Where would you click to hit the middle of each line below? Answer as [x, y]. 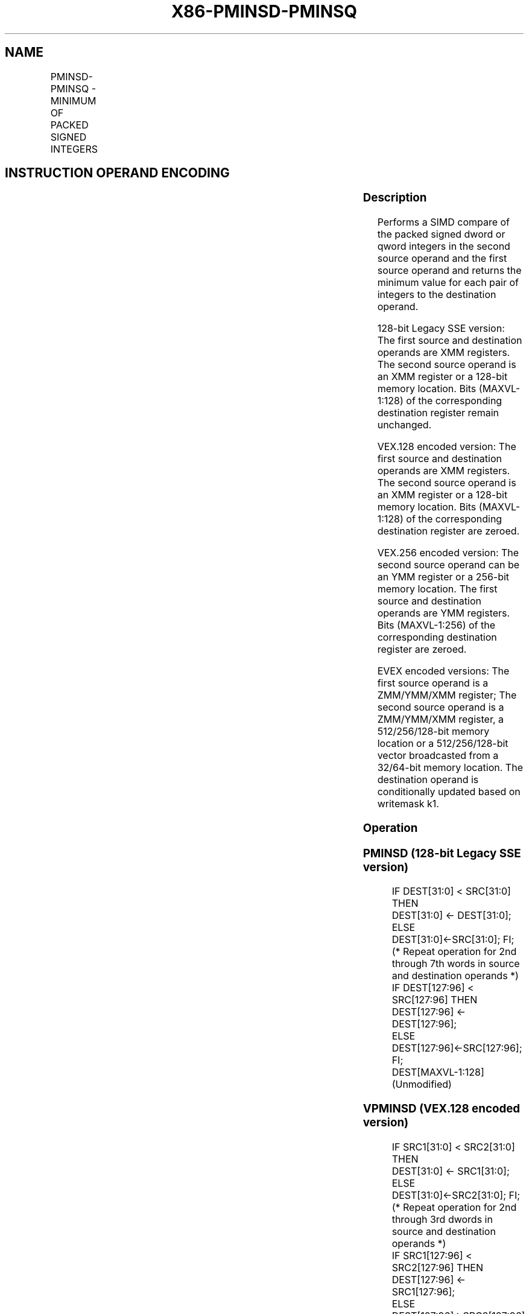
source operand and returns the [449, 271]
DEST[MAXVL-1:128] [438, 1072]
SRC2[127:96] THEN [437, 1267]
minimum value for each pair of [448, 283]
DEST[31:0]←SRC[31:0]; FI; [453, 940]
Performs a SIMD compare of [444, 222]
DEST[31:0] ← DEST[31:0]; [451, 916]
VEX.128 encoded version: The [447, 447]
